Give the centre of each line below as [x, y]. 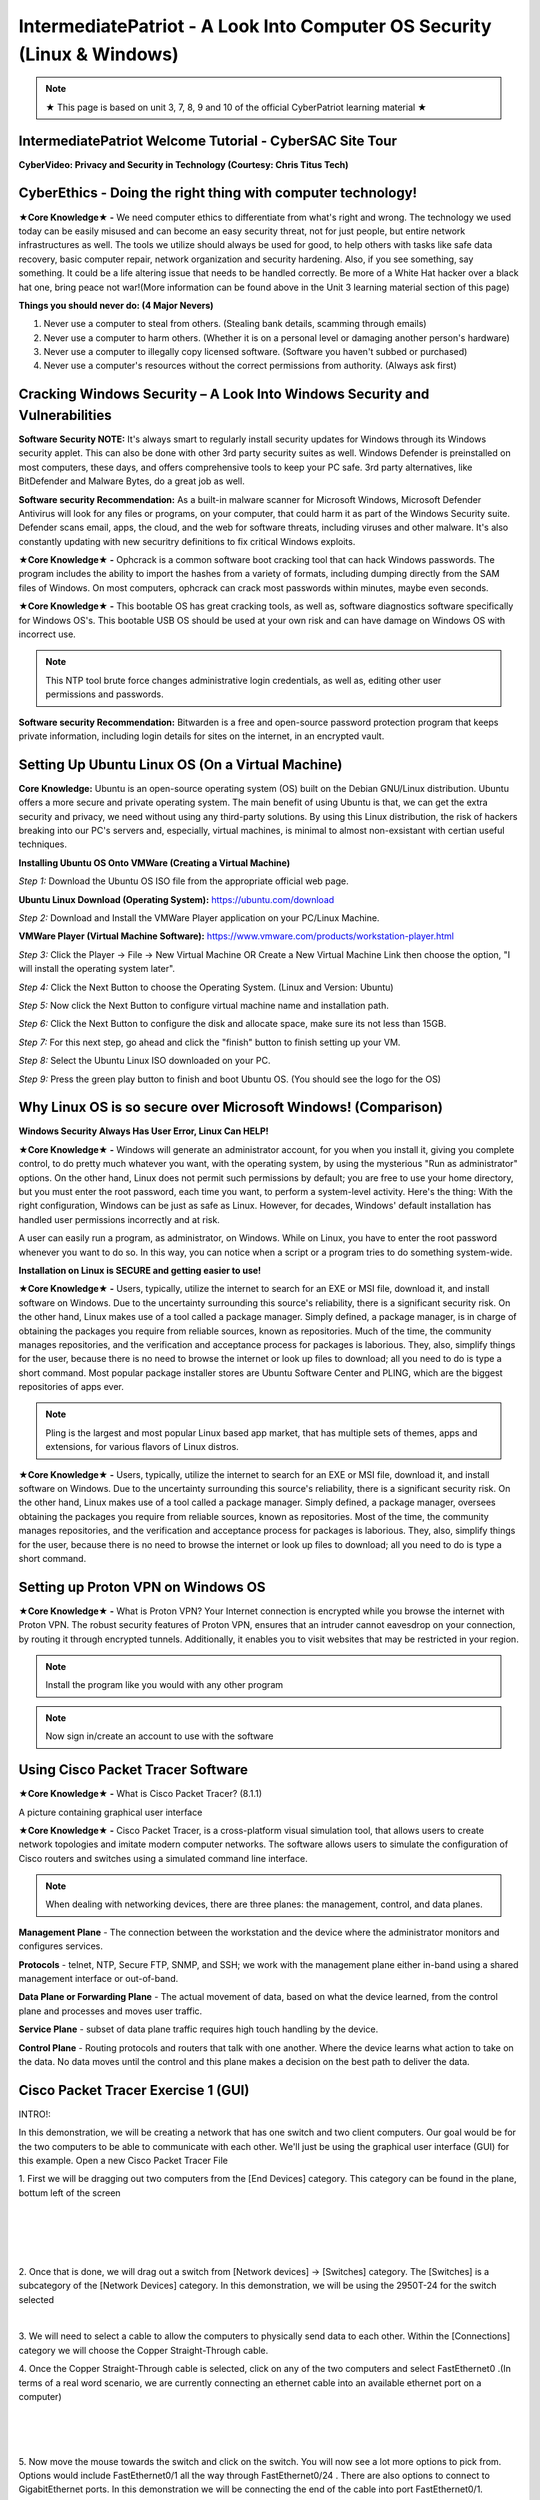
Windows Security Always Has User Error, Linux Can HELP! [143, 1131]
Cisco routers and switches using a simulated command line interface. [163, 1858]
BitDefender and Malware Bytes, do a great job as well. [131, 481]
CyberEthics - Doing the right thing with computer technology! [218, 193]
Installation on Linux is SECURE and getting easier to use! [140, 1270]
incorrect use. [47, 634]
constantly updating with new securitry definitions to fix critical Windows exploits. [187, 541]
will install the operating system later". [96, 969]
